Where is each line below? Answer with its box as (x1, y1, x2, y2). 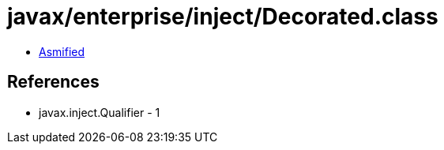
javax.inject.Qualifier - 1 (39, 105, 160, 119)
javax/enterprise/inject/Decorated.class (7, 3, 438, 30)
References (7, 72, 100, 92)
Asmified (39, 44, 85, 58)
